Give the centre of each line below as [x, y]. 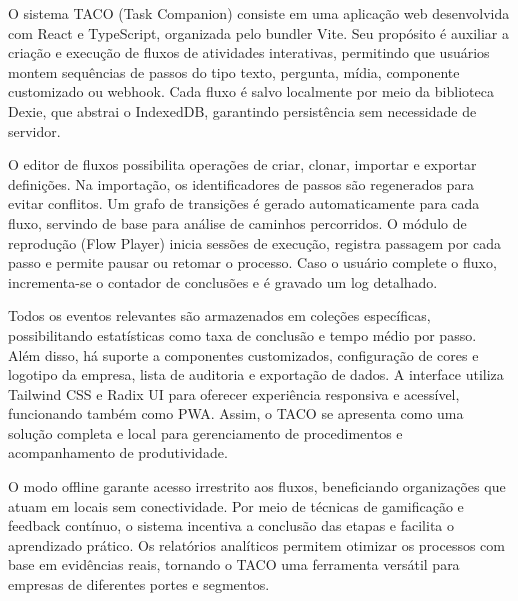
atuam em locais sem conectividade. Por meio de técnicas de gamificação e [236, 505]
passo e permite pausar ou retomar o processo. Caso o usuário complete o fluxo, [252, 262]
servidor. [34, 130]
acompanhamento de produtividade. [118, 452]
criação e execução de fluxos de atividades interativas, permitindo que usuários [249, 52]
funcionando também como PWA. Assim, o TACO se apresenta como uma [236, 413]
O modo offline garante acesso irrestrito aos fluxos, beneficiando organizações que [257, 486]
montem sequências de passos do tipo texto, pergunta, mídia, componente [234, 71]
